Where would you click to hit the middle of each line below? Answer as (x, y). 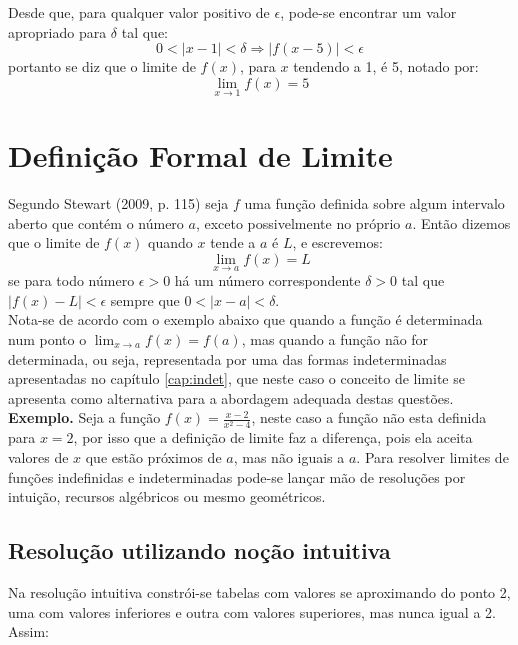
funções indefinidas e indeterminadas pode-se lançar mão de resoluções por (237, 476)
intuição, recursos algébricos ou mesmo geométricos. (167, 496)
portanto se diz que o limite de (102, 66)
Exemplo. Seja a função (84, 417)
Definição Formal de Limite (200, 155)
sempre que (145, 299)
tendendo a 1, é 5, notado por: (386, 66)
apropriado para (57, 31)
